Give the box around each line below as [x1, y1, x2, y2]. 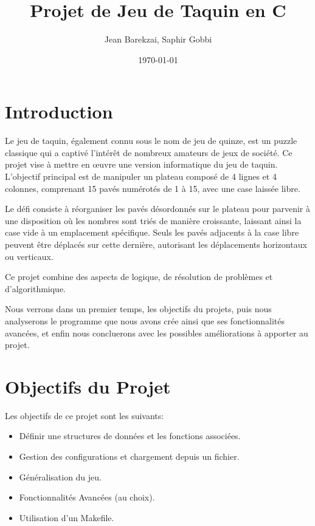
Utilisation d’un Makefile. [19, 511, 114, 524]
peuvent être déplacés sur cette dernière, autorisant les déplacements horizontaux [5, 238, 307, 250]
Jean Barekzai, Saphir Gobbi [104, 33, 212, 46]
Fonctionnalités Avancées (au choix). [19, 491, 155, 504]
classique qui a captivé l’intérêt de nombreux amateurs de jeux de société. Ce [5, 146, 292, 159]
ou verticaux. [5, 250, 54, 262]
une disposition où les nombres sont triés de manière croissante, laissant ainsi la [5, 214, 302, 227]
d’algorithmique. [5, 282, 66, 295]
